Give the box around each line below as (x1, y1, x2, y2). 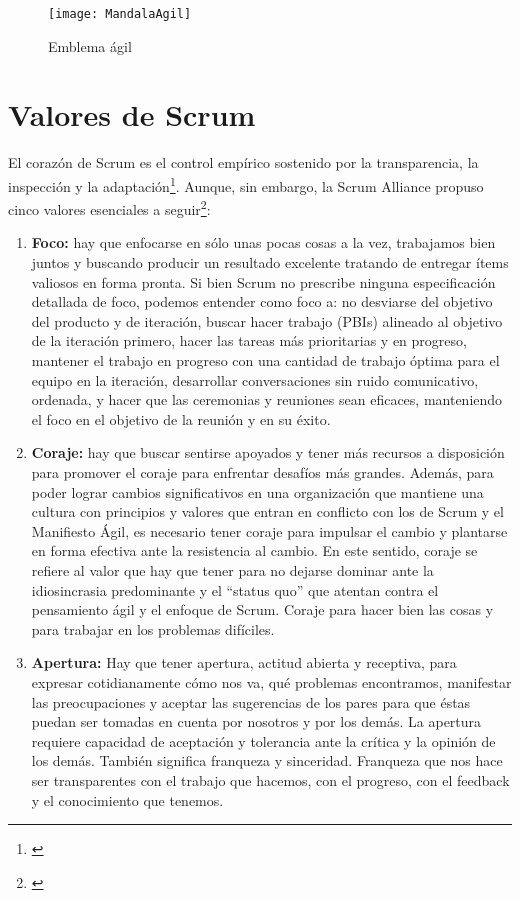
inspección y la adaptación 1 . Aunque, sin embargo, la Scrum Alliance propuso (8, 172, 484, 196)
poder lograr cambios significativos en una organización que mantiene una (31, 481, 484, 502)
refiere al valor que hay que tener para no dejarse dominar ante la (31, 559, 434, 580)
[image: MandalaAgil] (48, 7, 192, 21)
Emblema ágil (48, 35, 132, 56)
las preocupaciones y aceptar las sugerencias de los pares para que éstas (31, 691, 471, 712)
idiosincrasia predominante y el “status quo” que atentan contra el (31, 579, 439, 600)
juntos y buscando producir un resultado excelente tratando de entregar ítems (31, 252, 509, 273)
